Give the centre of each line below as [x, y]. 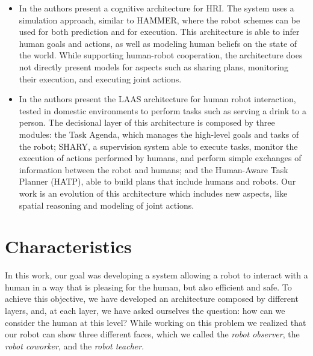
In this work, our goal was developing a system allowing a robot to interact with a [156, 275]
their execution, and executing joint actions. [100, 78]
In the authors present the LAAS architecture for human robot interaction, [157, 99]
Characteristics [68, 246]
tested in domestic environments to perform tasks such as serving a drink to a [163, 110]
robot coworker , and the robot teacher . [75, 345]
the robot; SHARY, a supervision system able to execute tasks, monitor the [158, 146]
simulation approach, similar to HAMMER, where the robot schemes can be [160, 20]
